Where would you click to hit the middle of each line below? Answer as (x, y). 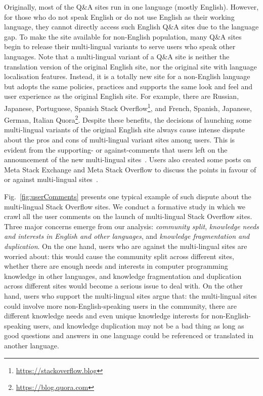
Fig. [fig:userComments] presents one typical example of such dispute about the (128, 196)
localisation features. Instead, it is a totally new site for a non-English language (127, 76)
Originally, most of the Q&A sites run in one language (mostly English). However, (131, 7)
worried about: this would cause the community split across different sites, (119, 256)
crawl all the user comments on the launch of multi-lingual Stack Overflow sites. (128, 216)
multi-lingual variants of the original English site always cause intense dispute (125, 130)
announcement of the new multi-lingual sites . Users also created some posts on (127, 159)
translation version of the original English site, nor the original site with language (130, 66)
